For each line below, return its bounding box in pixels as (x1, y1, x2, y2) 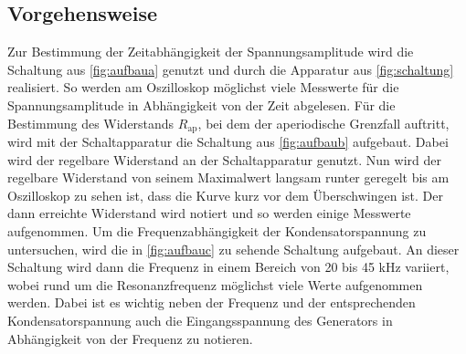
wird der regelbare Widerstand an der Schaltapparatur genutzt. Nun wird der (7, 150, 441, 169)
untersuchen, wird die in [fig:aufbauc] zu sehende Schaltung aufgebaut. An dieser (7, 239, 460, 258)
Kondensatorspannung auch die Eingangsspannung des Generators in (7, 310, 393, 329)
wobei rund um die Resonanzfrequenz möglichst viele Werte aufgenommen (7, 275, 423, 294)
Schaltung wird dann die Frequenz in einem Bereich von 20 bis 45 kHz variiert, (7, 257, 450, 276)
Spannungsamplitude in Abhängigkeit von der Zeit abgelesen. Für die (7, 95, 396, 114)
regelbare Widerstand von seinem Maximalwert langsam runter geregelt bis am (7, 168, 450, 187)
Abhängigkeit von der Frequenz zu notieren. (7, 328, 253, 348)
